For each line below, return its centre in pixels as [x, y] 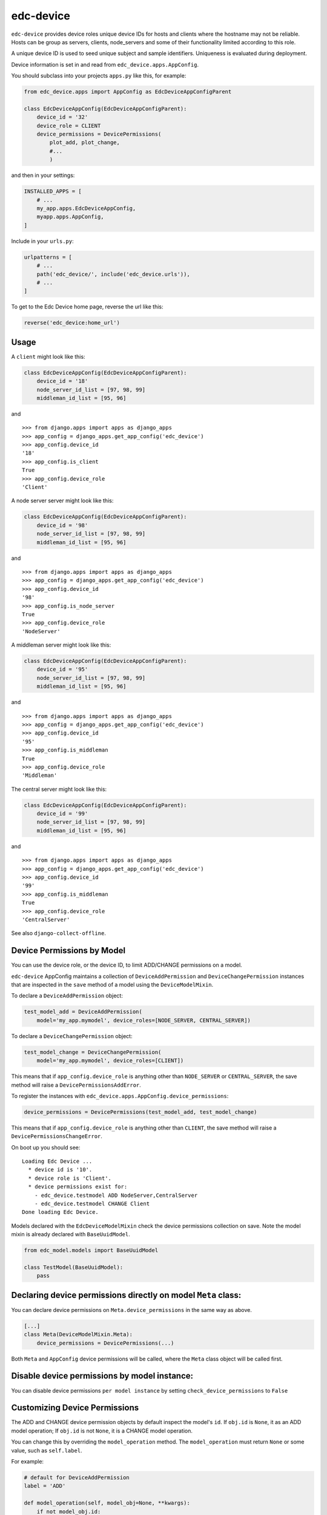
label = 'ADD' [45, 1486]
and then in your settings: [43, 175]
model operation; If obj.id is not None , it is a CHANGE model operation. [102, 1431]
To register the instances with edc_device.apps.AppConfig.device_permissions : [120, 1096]
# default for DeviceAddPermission [77, 1477]
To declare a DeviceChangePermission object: [72, 1036]
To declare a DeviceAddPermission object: [67, 996]
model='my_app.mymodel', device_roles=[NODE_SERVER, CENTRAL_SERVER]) [144, 1020]
